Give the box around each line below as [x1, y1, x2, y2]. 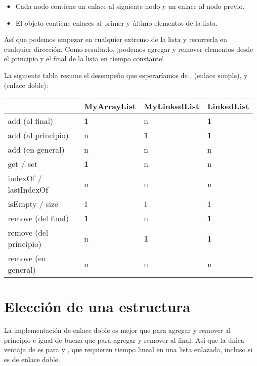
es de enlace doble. [4, 354, 60, 365]
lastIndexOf [8, 184, 48, 196]
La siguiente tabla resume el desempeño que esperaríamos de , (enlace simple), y [4, 70, 248, 80]
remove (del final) [8, 212, 69, 224]
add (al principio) [8, 129, 69, 141]
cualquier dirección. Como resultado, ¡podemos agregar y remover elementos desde [4, 43, 253, 54]
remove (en [8, 252, 46, 264]
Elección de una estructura [4, 296, 191, 317]
